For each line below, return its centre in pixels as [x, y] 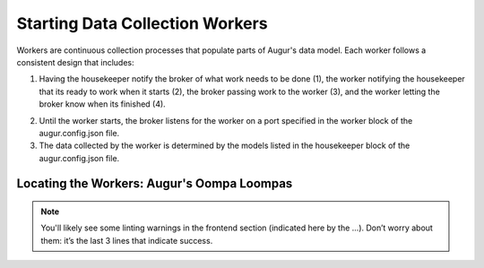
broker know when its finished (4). [102, 104]
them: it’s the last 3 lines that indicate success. [127, 240]
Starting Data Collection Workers [142, 23]
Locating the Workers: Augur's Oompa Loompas [155, 184]
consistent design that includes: [75, 62]
